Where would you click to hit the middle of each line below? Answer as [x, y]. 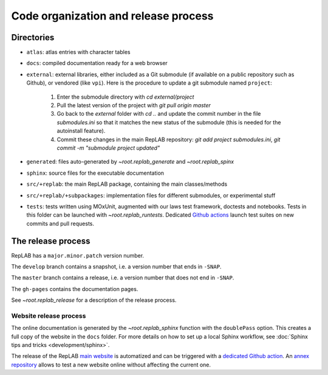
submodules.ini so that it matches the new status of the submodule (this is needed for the [169, 122]
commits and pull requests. [60, 223]
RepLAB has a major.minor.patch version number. [78, 255]
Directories [33, 37]
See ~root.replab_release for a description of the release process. [94, 300]
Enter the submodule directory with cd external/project [125, 97]
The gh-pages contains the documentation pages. [75, 289]
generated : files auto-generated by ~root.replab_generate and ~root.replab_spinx [130, 162]
